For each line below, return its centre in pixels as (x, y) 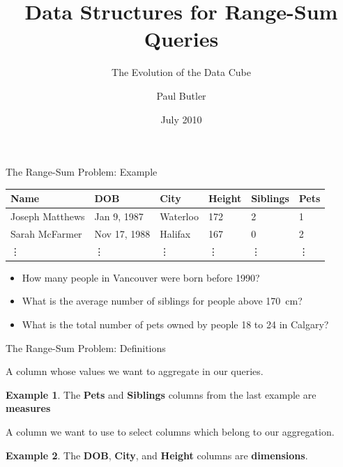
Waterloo (179, 216)
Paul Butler (181, 95)
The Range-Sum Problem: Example (82, 172)
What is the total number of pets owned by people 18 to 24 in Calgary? (175, 324)
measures (28, 408)
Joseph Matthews (48, 216)
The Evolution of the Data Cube (181, 72)
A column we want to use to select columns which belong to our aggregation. (170, 431)
